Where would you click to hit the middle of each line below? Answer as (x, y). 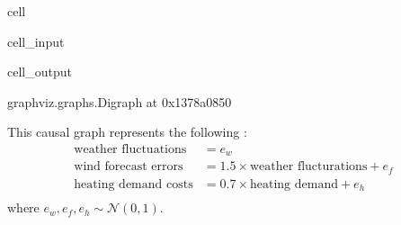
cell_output (40, 72)
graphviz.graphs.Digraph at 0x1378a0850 (120, 101)
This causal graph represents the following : (127, 132)
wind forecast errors (129, 167)
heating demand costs (134, 184)
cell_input (36, 41)
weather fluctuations (130, 149)
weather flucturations (308, 167)
